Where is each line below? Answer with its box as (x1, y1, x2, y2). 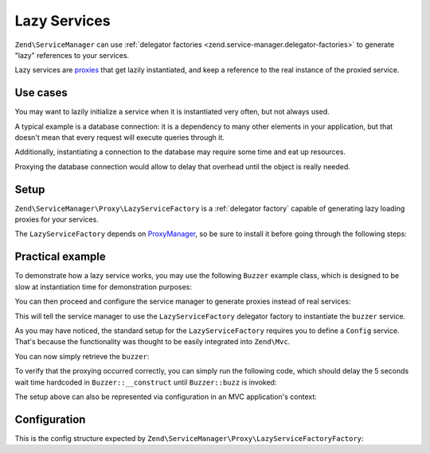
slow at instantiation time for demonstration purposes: (14, 282, 193, 292)
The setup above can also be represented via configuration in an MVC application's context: (14, 392, 318, 401)
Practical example (14, 250, 107, 264)
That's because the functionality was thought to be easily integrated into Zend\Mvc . (14, 337, 291, 347)
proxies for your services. (14, 215, 99, 224)
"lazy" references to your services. (14, 50, 130, 60)
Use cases (14, 86, 68, 99)
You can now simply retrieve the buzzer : (14, 351, 150, 361)
